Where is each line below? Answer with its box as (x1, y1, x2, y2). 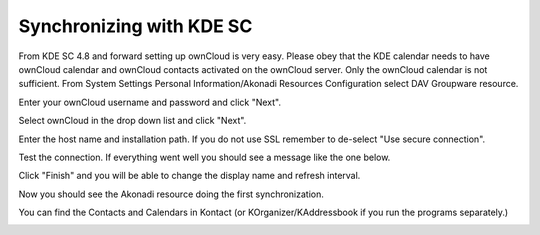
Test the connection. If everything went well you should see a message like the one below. (18, 151, 391, 163)
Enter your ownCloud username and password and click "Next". (18, 96, 282, 108)
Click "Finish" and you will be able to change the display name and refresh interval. (18, 170, 361, 182)
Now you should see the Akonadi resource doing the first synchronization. (18, 188, 325, 200)
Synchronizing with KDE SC (18, 15, 253, 37)
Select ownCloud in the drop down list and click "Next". (18, 115, 247, 127)
